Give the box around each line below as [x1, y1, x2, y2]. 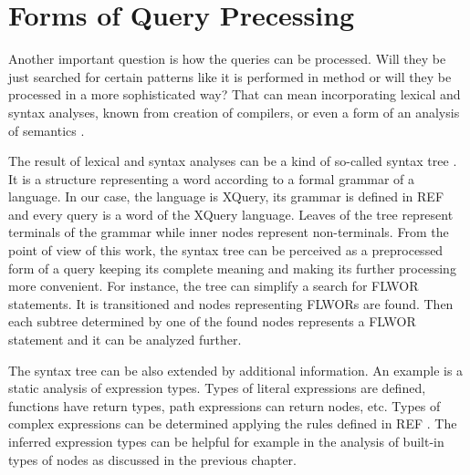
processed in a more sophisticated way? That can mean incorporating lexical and [8, 85, 461, 104]
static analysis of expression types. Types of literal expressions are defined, [8, 378, 426, 398]
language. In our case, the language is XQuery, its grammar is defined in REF [8, 187, 444, 206]
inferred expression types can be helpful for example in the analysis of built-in [8, 432, 444, 450]
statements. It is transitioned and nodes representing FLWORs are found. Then [8, 294, 454, 313]
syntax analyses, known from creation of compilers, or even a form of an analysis [8, 102, 460, 121]
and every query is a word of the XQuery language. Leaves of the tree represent [8, 204, 454, 223]
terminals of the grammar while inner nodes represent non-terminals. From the [8, 222, 449, 242]
